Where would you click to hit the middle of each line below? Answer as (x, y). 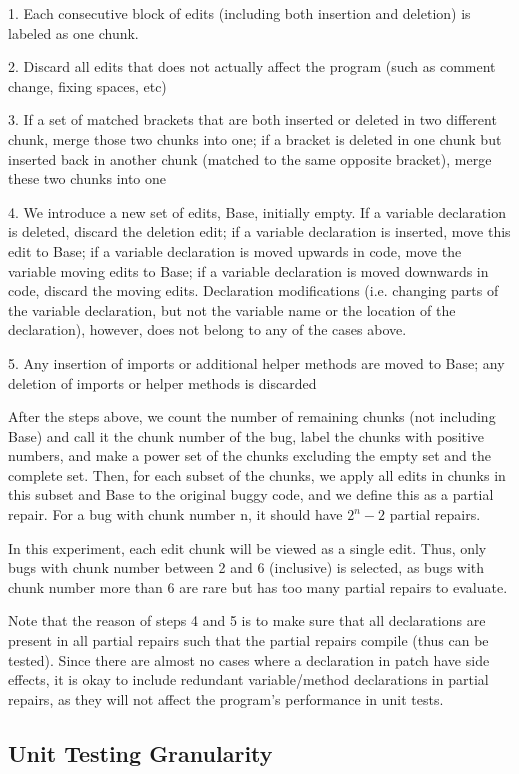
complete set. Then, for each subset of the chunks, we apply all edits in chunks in (257, 474)
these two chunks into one (87, 178)
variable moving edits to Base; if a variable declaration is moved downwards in (248, 270)
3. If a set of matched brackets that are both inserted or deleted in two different (252, 119)
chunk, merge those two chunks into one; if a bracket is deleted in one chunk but (255, 138)
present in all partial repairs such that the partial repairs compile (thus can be (248, 640)
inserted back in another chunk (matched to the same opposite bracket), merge (250, 158)
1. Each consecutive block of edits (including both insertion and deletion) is (239, 13)
